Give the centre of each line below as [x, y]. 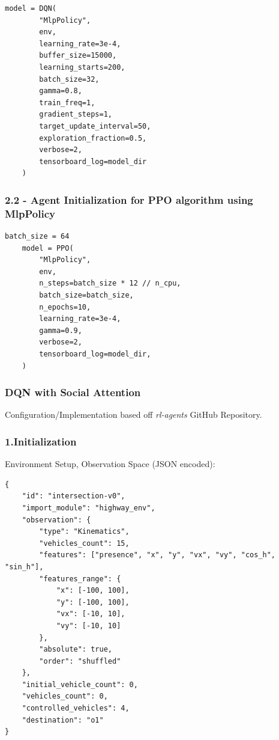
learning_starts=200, [82, 67]
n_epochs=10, [65, 307]
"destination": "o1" [63, 720]
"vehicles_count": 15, [84, 543]
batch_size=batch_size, [86, 295]
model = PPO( [48, 248]
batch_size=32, [69, 79]
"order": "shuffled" [80, 661]
